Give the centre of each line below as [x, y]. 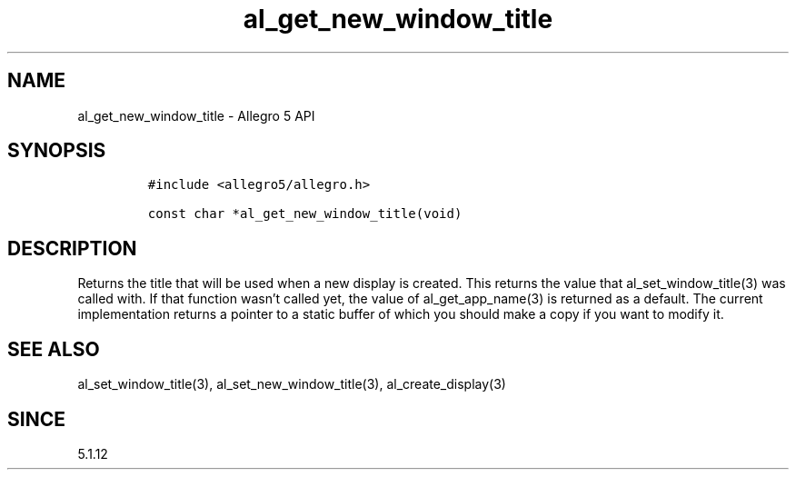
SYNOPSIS [57, 151]
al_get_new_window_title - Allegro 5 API [196, 115]
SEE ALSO [54, 349]
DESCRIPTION [72, 248]
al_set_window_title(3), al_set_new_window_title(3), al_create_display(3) [292, 384]
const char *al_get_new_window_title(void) [305, 214]
